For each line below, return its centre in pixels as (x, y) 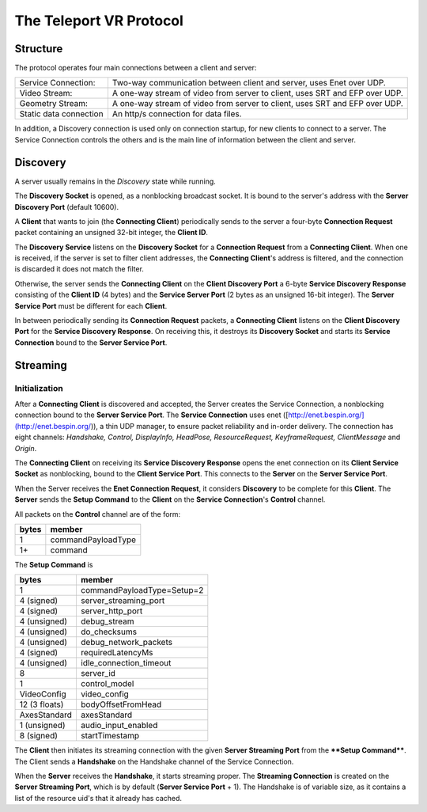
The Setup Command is (54, 564)
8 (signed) (39, 736)
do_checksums (109, 632)
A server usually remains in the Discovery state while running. (115, 181)
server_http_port (111, 611)
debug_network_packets (127, 643)
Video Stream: (46, 93)
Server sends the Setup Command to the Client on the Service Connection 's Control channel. (170, 499)
